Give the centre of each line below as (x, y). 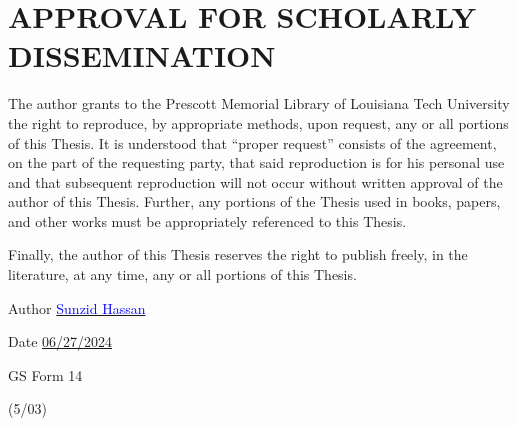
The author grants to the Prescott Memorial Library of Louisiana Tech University (259, 103)
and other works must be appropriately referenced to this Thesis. (207, 220)
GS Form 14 (45, 374)
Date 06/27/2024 (60, 341)
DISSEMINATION (142, 55)
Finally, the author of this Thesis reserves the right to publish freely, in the (238, 254)
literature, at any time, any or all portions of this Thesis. (182, 274)
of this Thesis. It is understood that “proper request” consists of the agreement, (252, 142)
